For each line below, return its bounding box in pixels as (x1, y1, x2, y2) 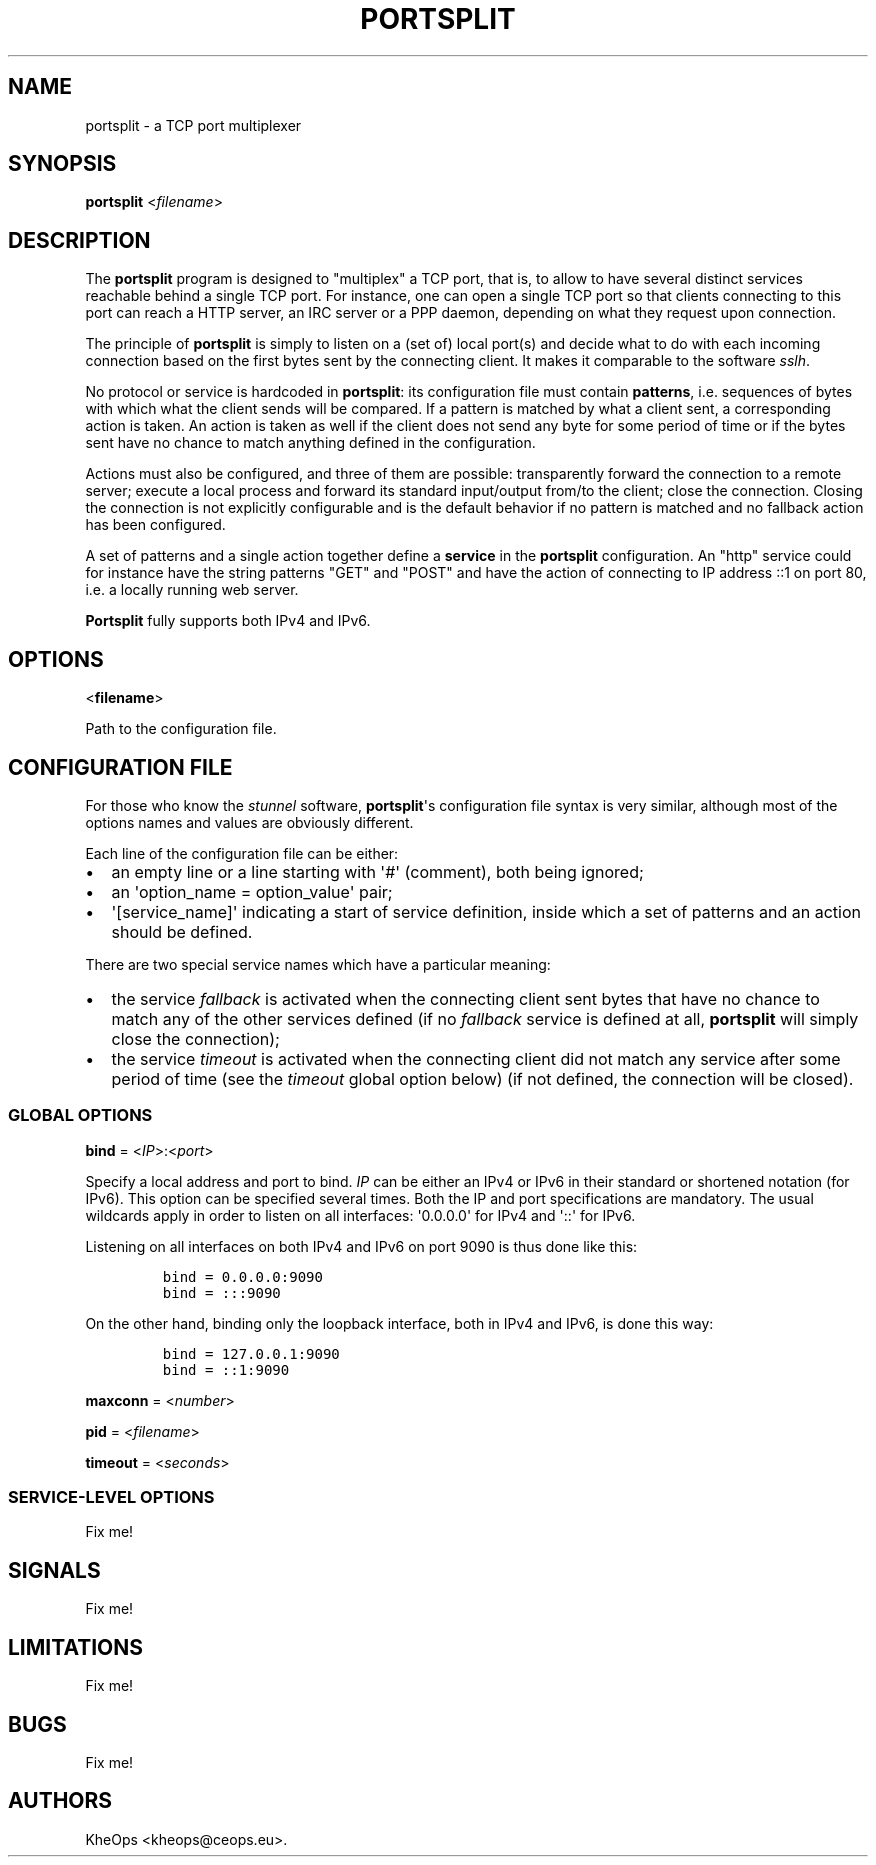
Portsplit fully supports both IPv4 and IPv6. (85, 612, 371, 630)
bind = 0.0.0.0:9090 (162, 1268, 323, 1285)
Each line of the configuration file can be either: (85, 844, 399, 862)
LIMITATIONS (8, 1634, 144, 1660)
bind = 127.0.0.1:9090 (162, 1345, 340, 1362)
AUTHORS (8, 1788, 113, 1814)
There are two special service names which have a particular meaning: (85, 955, 551, 973)
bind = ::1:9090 (162, 1361, 290, 1378)
